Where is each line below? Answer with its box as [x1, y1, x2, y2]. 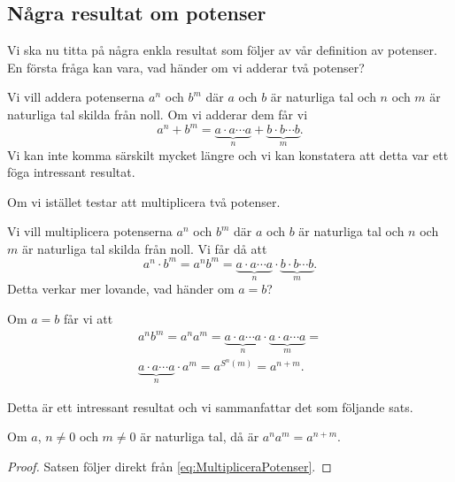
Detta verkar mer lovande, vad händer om [7, 279, 235, 298]
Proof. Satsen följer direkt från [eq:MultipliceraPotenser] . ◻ [7, 456, 332, 475]
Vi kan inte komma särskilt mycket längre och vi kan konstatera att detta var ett [7, 145, 449, 164]
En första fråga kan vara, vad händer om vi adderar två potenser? [7, 57, 365, 76]
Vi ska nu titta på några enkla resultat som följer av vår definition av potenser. [7, 41, 437, 59]
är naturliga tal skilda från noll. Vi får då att [21, 239, 267, 257]
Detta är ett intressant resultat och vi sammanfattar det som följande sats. [7, 397, 413, 416]
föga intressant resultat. [7, 163, 135, 181]
